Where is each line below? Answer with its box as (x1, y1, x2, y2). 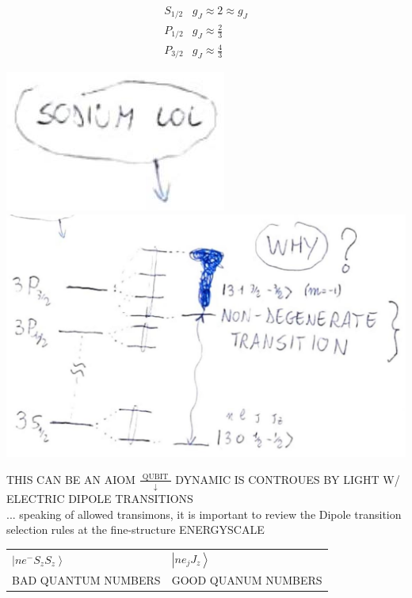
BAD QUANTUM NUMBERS (12, 571, 161, 588)
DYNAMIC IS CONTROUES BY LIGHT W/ (175, 470, 400, 487)
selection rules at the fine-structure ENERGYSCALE (6, 521, 265, 538)
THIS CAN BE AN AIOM (6, 470, 135, 487)
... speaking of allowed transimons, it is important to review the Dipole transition (6, 505, 402, 522)
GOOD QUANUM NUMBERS (171, 571, 322, 588)
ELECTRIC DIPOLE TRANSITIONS (6, 490, 193, 507)
